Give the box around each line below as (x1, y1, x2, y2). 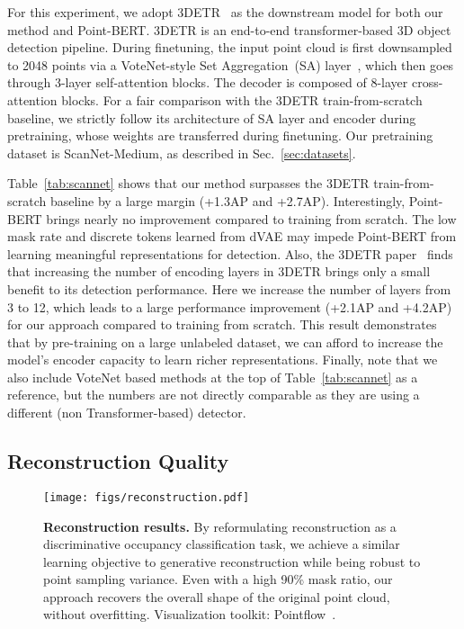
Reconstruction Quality (7, 447, 229, 475)
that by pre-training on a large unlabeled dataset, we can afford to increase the (7, 332, 443, 351)
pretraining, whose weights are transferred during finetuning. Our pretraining (7, 126, 433, 145)
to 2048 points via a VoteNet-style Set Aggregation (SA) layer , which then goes (7, 55, 454, 74)
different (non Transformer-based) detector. (7, 403, 246, 422)
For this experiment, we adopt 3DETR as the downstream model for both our (7, 3, 443, 21)
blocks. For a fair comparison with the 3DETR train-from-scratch (61, 90, 423, 109)
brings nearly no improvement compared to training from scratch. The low (46, 209, 457, 228)
